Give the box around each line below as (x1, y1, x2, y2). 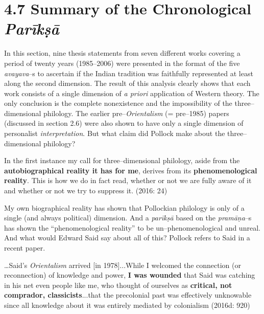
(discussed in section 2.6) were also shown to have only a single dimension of (4, 118, 244, 128)
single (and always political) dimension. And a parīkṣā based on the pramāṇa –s (4, 212, 252, 223)
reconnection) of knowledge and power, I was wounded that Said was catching (4, 270, 255, 280)
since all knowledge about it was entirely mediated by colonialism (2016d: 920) (4, 299, 250, 310)
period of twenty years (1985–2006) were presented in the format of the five (4, 57, 240, 68)
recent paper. (4, 242, 45, 253)
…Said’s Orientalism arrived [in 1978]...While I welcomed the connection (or (4, 259, 241, 270)
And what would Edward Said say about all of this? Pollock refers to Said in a (4, 232, 250, 243)
